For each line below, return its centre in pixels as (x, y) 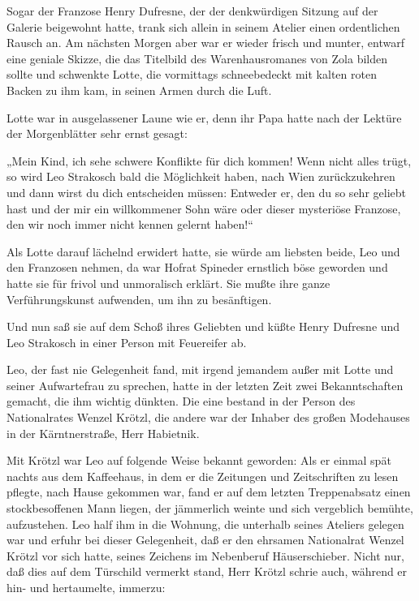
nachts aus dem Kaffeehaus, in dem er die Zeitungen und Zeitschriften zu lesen (203, 476)
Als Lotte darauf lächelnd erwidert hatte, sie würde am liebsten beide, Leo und (203, 251)
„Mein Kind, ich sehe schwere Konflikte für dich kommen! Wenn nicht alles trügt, (209, 160)
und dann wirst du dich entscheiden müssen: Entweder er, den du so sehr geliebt (206, 192)
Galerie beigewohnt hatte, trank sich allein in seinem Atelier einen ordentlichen (203, 26)
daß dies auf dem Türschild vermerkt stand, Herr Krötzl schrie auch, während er (207, 571)
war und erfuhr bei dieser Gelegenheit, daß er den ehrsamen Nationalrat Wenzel (205, 540)
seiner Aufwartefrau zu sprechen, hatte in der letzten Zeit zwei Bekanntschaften (205, 385)
